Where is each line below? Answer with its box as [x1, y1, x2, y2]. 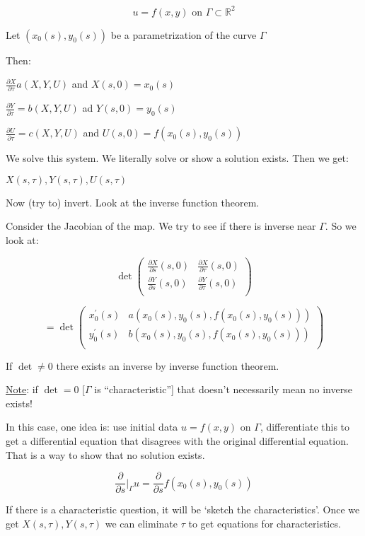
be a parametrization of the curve [110, 27, 257, 42]
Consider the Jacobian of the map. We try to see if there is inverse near [6, 219, 316, 233]
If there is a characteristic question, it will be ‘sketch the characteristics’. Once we [6, 502, 360, 517]
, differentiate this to [260, 419, 350, 434]
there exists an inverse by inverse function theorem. [56, 358, 279, 373]
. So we [325, 219, 357, 233]
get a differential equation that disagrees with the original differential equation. [6, 433, 349, 448]
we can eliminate [105, 515, 178, 530]
